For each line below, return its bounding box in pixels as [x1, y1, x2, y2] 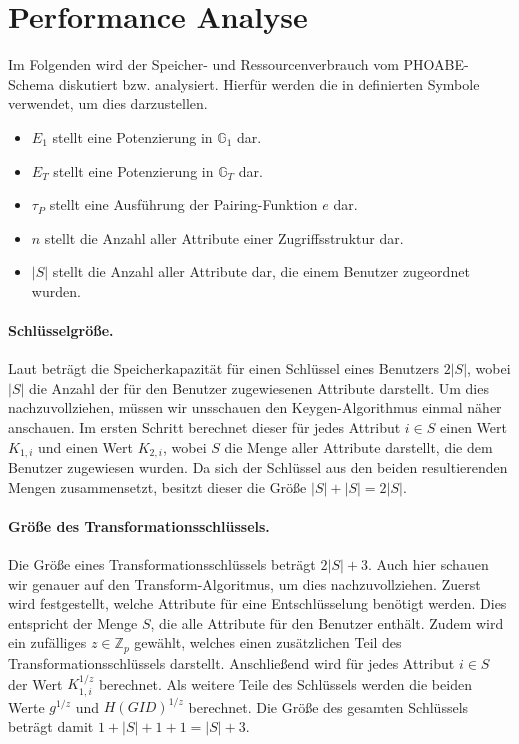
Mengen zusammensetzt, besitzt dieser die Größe [8, 476, 307, 497]
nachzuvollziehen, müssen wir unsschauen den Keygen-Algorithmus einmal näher [8, 397, 502, 418]
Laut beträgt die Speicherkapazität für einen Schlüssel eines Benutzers [8, 358, 439, 379]
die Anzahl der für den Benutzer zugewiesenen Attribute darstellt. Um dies [29, 377, 489, 398]
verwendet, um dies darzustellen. [8, 93, 208, 114]
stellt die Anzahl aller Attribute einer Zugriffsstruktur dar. [44, 227, 404, 248]
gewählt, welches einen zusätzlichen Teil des [134, 632, 402, 653]
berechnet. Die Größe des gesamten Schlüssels [188, 696, 469, 717]
